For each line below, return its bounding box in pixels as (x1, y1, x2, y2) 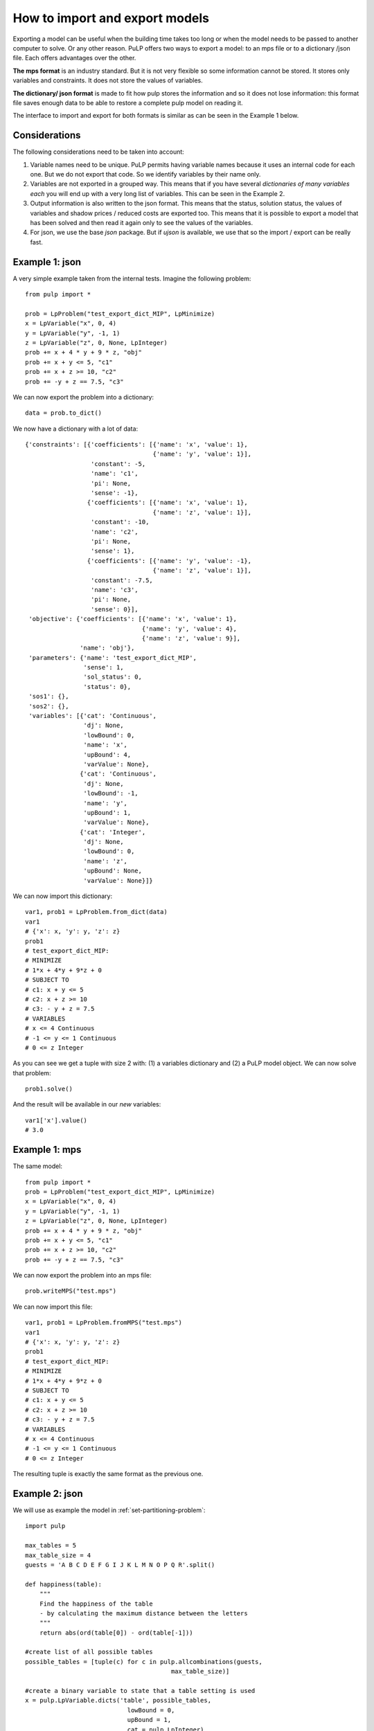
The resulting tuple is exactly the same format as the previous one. (12, 1470, 204, 1478)
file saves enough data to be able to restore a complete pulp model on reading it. (12, 98, 243, 107)
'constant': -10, (90, 518, 150, 526)
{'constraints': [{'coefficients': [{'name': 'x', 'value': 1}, (25, 440, 249, 449)
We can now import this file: (12, 1302, 93, 1311)
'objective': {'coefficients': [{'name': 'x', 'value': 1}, (28, 615, 237, 623)
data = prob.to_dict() (25, 409, 103, 417)
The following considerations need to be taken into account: (12, 147, 185, 156)
